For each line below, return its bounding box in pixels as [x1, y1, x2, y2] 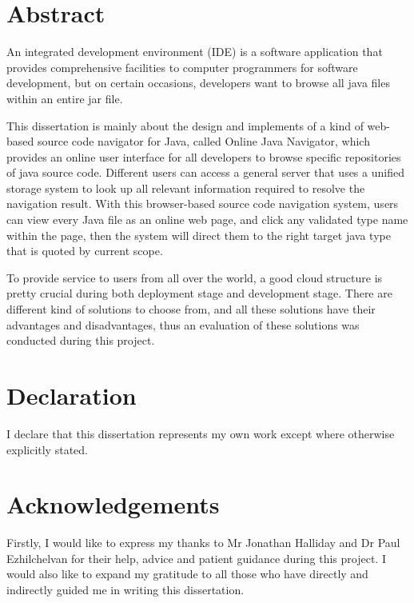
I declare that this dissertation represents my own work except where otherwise [6, 425, 395, 441]
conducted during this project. [6, 332, 155, 349]
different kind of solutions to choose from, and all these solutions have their [6, 301, 376, 317]
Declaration [6, 379, 137, 411]
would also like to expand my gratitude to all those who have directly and [6, 565, 368, 582]
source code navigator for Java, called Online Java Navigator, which [37, 133, 370, 150]
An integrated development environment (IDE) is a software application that [6, 43, 383, 60]
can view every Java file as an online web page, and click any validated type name [6, 211, 408, 228]
